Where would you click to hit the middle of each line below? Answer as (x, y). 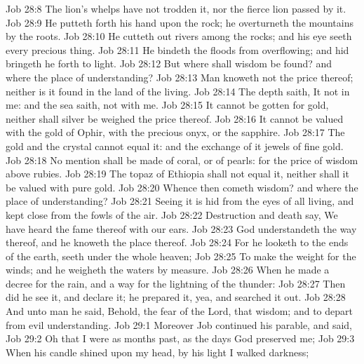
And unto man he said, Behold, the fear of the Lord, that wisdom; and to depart (179, 311)
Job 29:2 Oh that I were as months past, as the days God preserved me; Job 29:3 (180, 338)
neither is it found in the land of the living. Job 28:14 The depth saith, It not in (178, 91)
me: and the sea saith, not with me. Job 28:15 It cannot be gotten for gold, (167, 105)
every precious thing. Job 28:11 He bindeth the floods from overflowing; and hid (177, 49)
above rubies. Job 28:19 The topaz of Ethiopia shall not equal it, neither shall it (177, 174)
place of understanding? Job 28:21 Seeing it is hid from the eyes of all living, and (180, 201)
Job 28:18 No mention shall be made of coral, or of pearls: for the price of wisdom (182, 160)
